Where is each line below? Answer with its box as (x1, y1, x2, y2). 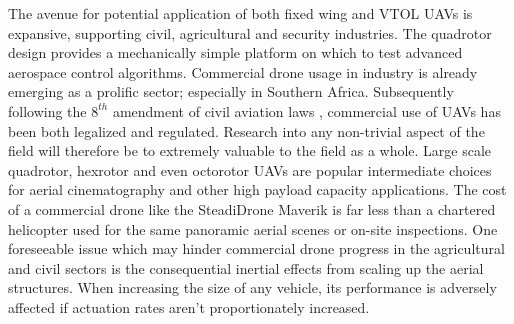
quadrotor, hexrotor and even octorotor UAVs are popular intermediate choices (8, 159, 492, 180)
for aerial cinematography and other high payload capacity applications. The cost (8, 179, 507, 200)
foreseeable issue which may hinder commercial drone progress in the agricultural (8, 238, 505, 259)
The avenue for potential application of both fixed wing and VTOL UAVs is (8, 3, 473, 23)
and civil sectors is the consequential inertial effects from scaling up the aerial (8, 257, 484, 278)
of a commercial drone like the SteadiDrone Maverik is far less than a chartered (8, 198, 496, 219)
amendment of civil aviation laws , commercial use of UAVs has (112, 100, 501, 121)
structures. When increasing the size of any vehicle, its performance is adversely (8, 277, 497, 298)
